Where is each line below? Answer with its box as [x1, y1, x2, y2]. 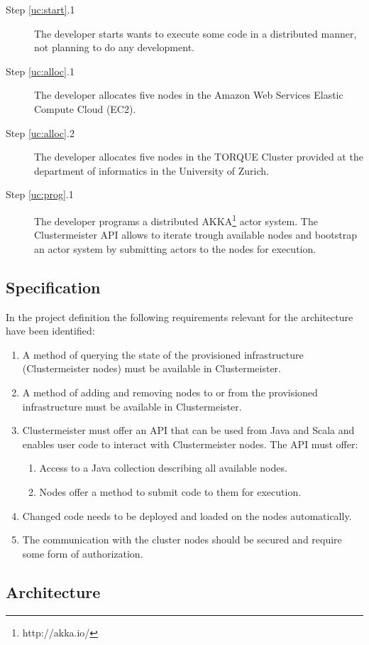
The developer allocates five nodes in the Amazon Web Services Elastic [34, 87, 343, 102]
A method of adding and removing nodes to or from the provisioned [22, 384, 318, 399]
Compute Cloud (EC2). [34, 101, 136, 116]
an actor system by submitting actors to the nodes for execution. [34, 241, 316, 256]
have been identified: [6, 323, 95, 338]
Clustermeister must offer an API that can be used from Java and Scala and [22, 423, 355, 438]
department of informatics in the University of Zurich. [34, 163, 269, 178]
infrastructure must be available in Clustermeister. [22, 399, 242, 413]
